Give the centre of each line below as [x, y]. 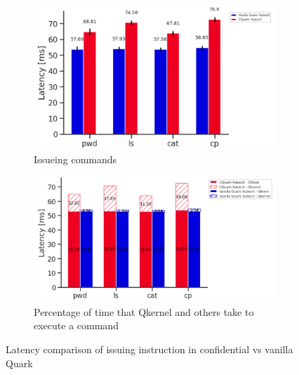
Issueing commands [75, 159]
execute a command [76, 325]
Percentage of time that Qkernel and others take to [144, 311]
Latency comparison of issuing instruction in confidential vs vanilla [149, 349]
